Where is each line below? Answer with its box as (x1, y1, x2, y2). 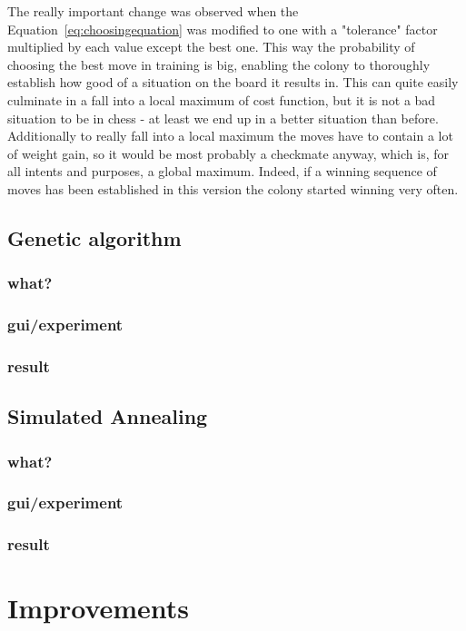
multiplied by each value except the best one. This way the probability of (7, 37, 415, 56)
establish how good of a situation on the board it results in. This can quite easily (7, 73, 459, 92)
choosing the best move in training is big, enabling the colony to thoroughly (7, 54, 431, 74)
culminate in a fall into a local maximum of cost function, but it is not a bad (7, 90, 436, 109)
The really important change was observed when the (7, 2, 299, 20)
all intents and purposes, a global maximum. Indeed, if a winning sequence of (7, 162, 437, 181)
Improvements (7, 589, 190, 626)
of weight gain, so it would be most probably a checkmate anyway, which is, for (7, 143, 450, 163)
